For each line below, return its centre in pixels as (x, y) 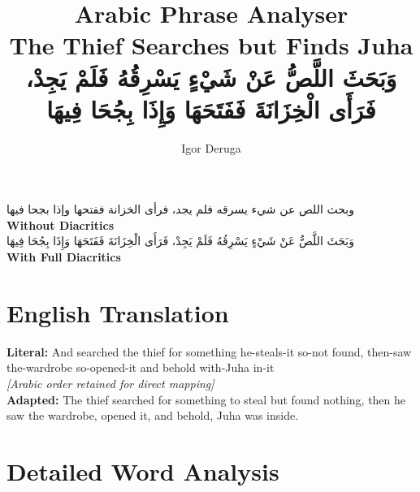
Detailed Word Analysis (143, 470)
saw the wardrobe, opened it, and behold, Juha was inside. (153, 415)
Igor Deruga (211, 147)
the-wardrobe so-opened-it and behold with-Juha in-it (141, 367)
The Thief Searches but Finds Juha (211, 45)
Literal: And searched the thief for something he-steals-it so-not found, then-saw (209, 351)
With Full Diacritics (64, 257)
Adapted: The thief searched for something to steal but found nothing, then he (206, 399)
